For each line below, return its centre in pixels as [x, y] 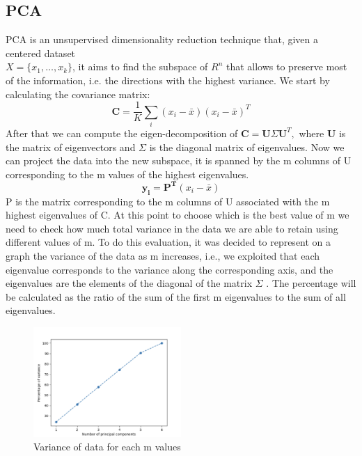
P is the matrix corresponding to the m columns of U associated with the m [168, 201]
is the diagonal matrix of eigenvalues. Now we [247, 147]
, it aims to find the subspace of [140, 66]
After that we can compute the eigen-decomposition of [122, 133]
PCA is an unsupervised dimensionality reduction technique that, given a [162, 39]
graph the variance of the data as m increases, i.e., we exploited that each [163, 256]
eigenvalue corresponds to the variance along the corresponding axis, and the [170, 269]
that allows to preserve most [286, 66]
